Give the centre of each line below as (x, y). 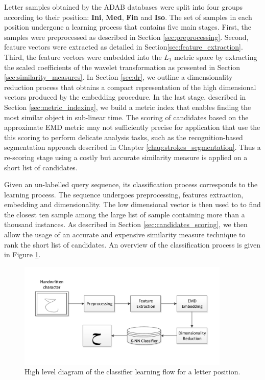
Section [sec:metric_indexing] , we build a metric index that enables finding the (128, 107)
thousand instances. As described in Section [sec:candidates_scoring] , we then (126, 224)
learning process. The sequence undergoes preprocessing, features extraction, (124, 194)
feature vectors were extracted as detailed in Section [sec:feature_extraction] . (124, 47)
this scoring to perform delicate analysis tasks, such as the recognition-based (124, 137)
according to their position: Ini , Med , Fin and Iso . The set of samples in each (128, 17)
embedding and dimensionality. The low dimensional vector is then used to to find (132, 204)
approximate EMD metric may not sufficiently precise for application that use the (132, 127)
